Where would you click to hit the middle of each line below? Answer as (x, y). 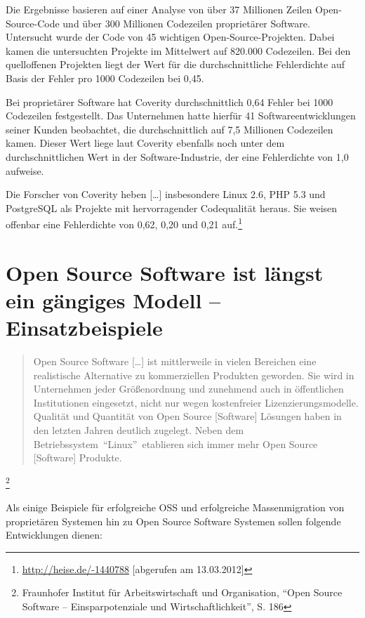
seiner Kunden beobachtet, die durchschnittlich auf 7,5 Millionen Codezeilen (170, 129)
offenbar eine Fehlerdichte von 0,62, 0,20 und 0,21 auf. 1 (124, 223)
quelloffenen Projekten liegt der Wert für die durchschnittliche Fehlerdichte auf (175, 64)
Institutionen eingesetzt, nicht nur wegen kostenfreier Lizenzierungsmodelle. (196, 402)
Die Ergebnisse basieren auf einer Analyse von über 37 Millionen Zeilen (159, 9)
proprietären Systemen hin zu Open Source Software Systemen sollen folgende (173, 521)
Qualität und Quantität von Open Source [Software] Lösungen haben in (187, 416)
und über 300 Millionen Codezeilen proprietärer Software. (186, 23)
